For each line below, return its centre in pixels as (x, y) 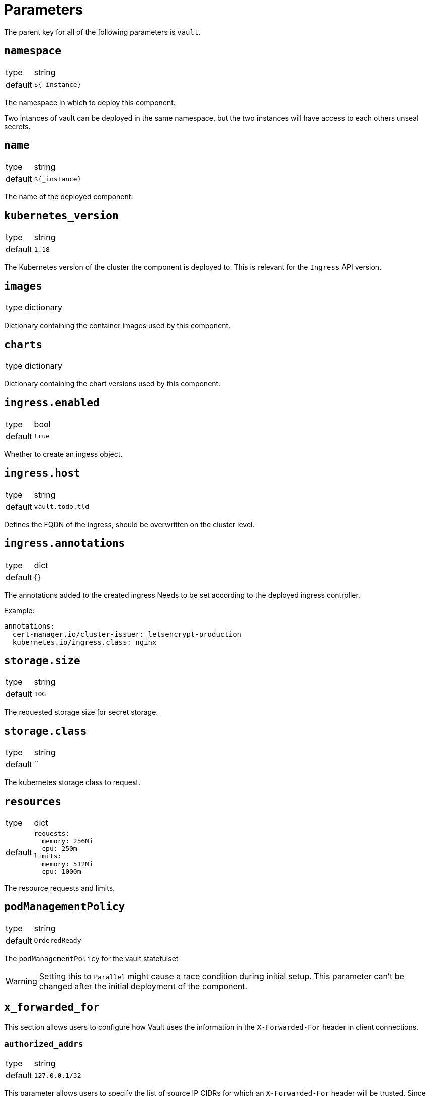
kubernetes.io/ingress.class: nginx (84, 642)
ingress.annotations (65, 544)
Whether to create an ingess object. (63, 454)
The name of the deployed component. (69, 197)
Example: (19, 610)
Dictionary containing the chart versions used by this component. (112, 383)
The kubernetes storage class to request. (72, 782)
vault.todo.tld (62, 507)
